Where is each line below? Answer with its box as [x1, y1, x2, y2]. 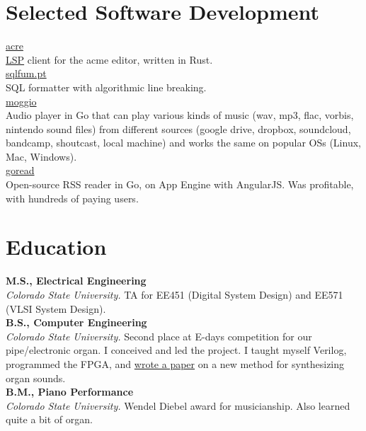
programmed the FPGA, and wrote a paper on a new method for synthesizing [6, 356, 345, 371]
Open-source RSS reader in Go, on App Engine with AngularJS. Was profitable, [6, 177, 354, 192]
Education [6, 232, 107, 261]
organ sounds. [6, 370, 66, 385]
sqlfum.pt [6, 66, 47, 81]
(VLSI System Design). [6, 301, 106, 316]
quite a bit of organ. [6, 412, 93, 427]
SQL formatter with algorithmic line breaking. [6, 79, 207, 94]
